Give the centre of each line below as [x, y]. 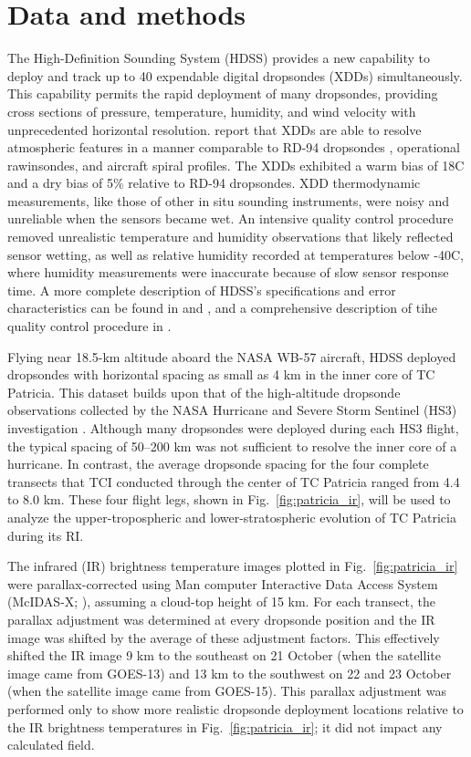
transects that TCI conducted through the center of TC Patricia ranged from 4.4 [234, 481]
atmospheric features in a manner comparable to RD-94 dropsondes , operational [234, 147]
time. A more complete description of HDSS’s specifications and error [202, 290]
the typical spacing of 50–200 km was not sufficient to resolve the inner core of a [232, 446]
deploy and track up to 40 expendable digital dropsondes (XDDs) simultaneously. [235, 75]
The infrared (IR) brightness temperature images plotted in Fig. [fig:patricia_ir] [233, 566]
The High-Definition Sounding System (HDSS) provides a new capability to [219, 58]
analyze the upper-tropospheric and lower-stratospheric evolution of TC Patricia [232, 517]
